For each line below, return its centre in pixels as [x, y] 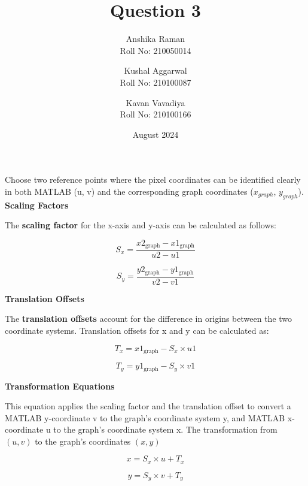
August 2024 [155, 134]
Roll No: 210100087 [155, 82]
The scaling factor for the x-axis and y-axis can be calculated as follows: [141, 225]
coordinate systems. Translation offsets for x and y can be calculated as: [137, 330]
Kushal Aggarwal [155, 70]
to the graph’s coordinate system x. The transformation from [165, 429]
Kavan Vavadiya [155, 102]
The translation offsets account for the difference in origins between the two [149, 319]
